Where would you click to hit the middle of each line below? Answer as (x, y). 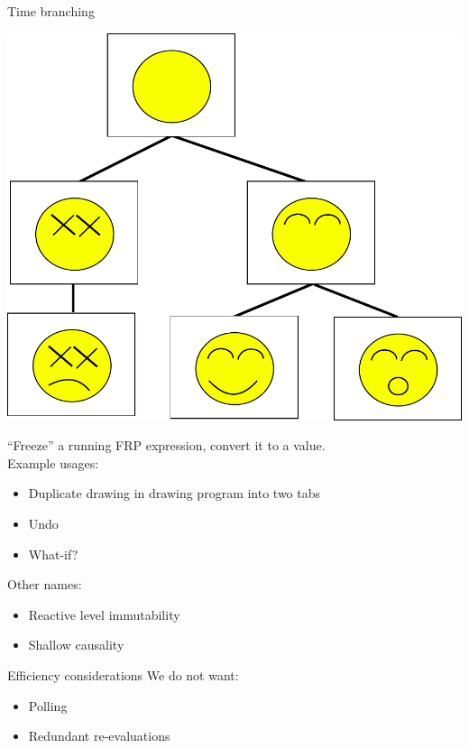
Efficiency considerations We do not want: (123, 674)
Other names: (45, 584)
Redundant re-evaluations (99, 736)
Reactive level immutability (104, 614)
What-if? (53, 554)
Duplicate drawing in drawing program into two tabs (175, 493)
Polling (48, 705)
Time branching (51, 11)
